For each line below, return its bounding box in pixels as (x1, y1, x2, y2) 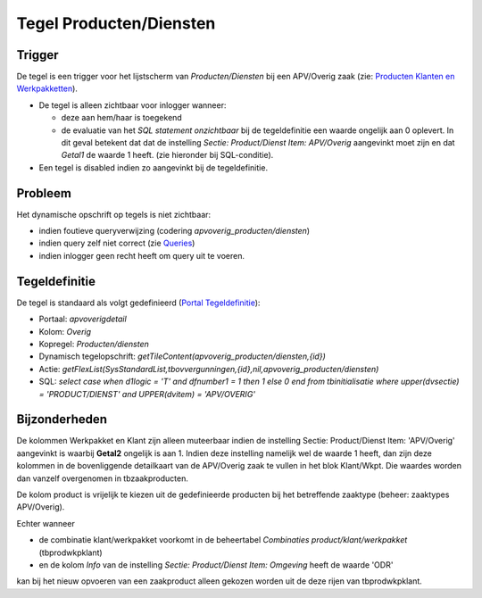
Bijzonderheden (16, 411, 107, 428)
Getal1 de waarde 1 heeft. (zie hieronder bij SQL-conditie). (61, 150, 274, 161)
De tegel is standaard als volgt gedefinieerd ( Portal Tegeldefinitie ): (16, 297, 261, 308)
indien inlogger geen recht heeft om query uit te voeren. (38, 250, 245, 261)
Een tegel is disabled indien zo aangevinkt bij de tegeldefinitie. (38, 162, 268, 173)
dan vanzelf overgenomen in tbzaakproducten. (16, 473, 189, 484)
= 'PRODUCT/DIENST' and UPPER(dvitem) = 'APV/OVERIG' (38, 388, 256, 399)
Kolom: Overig (38, 326, 92, 336)
